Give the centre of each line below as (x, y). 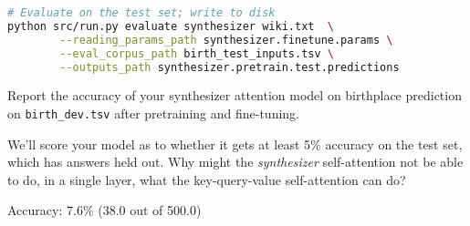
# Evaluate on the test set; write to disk (141, 13)
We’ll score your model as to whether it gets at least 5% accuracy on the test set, (235, 144)
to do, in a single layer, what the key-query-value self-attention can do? (207, 179)
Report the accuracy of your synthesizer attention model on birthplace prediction (235, 95)
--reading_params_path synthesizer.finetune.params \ (226, 40)
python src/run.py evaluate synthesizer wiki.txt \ (171, 26)
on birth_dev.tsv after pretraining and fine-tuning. (153, 113)
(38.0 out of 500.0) (150, 210)
